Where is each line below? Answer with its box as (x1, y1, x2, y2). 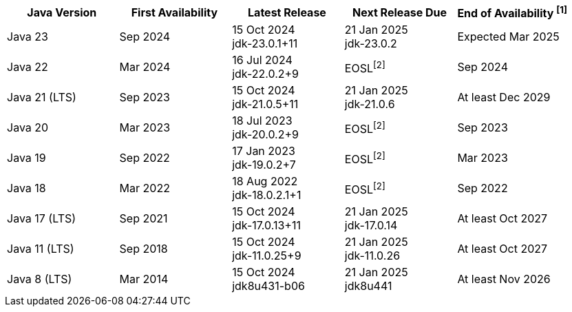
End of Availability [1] (457, 4, 567, 21)
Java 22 (7, 60, 48, 74)
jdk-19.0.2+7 (232, 158, 296, 172)
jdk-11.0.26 (344, 249, 401, 263)
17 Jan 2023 (232, 144, 295, 158)
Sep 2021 (119, 211, 168, 226)
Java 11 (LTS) (7, 242, 74, 256)
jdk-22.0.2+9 (232, 67, 299, 81)
